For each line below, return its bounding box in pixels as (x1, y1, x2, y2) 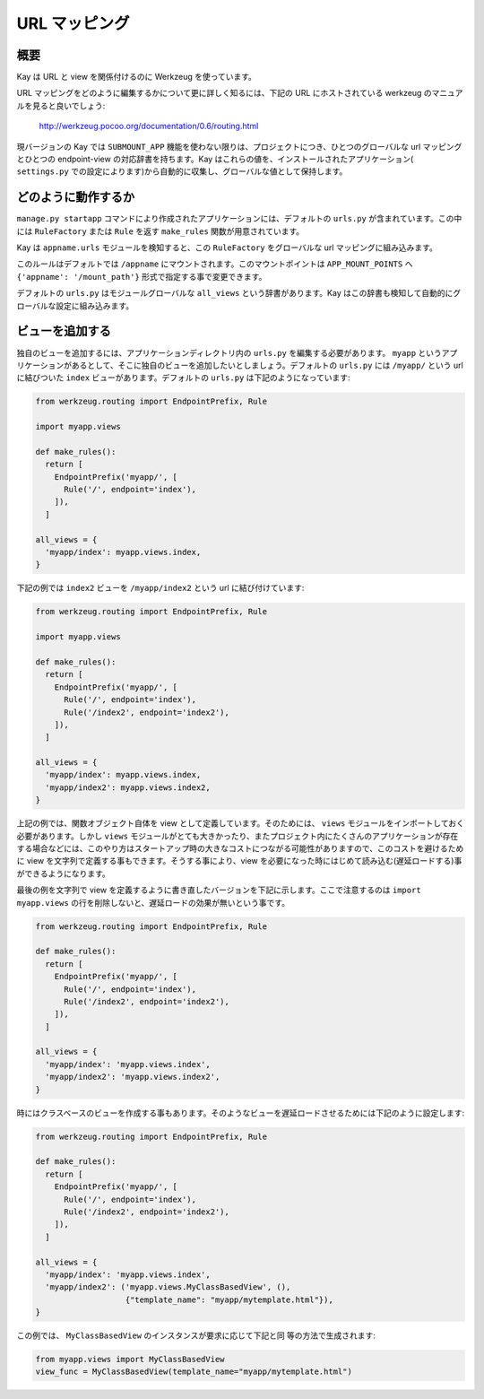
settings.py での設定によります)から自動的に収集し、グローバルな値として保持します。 (16, 166, 348, 177)
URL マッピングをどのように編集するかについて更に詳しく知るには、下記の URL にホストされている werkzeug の (16, 88, 432, 99)
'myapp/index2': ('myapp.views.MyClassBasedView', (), (45, 1282, 291, 1292)
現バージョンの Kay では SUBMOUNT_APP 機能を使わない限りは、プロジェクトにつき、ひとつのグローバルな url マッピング (16, 141, 462, 152)
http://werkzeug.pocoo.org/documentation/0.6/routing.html (39, 121, 259, 132)
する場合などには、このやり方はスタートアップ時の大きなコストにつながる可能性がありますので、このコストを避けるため (16, 843, 464, 854)
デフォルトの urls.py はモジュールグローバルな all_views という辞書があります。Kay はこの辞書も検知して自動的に (16, 288, 454, 299)
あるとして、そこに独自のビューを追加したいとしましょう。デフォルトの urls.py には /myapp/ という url (71, 360, 463, 370)
